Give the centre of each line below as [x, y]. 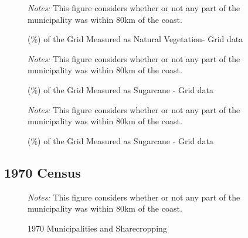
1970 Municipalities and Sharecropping [97, 228]
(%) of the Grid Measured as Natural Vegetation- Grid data [135, 39]
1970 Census [43, 172]
